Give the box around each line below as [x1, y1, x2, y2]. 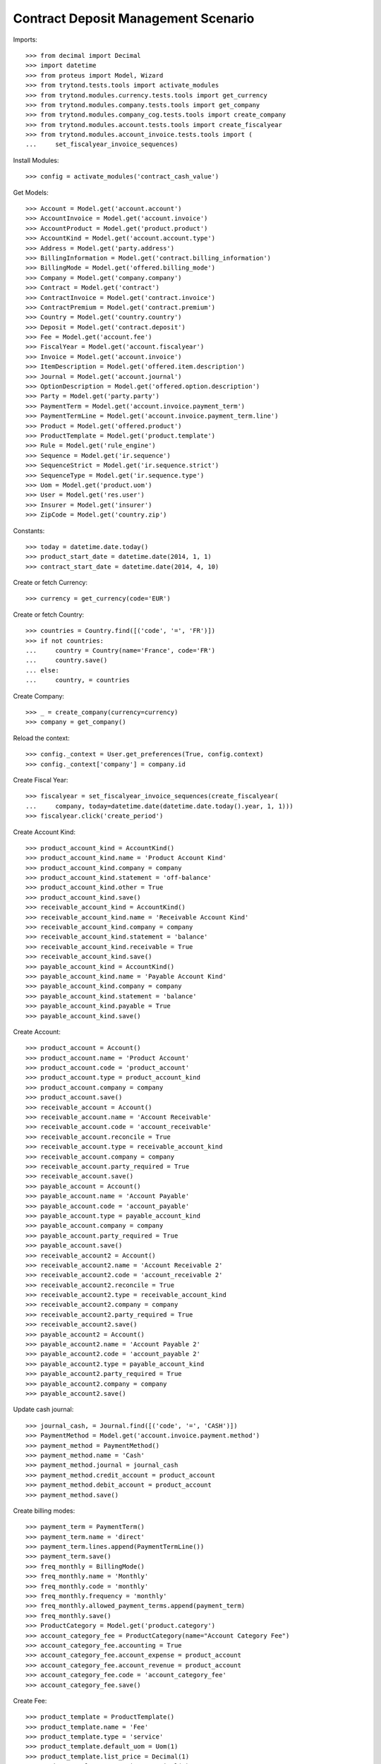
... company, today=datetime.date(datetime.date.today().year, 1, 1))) [25, 802, 294, 810]
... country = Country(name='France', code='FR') [25, 646, 215, 655]
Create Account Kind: [13, 828, 75, 836]
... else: [25, 666, 59, 674]
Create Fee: [13, 1696, 47, 1705]
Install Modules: [13, 156, 59, 164]
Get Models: [13, 188, 49, 197]
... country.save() [25, 656, 108, 665]
